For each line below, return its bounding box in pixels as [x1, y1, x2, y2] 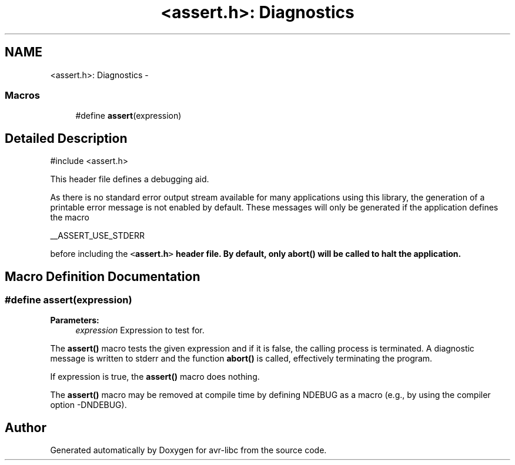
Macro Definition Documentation [5, 269, 200, 284]
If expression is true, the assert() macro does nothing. [50, 372, 260, 382]
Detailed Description [5, 131, 128, 146]
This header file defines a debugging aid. [50, 174, 209, 185]
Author [5, 420, 46, 435]
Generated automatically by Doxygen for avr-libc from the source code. [50, 445, 327, 456]
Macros [5, 89, 40, 101]
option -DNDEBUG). [50, 400, 127, 410]
